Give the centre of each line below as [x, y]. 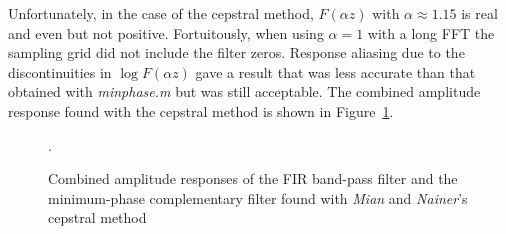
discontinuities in [60, 71]
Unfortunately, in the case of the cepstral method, [161, 13]
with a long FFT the [431, 32]
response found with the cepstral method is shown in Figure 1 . [201, 110]
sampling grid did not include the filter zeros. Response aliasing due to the [236, 52]
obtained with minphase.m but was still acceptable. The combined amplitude [244, 91]
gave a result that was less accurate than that [335, 71]
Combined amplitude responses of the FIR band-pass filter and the [253, 178]
